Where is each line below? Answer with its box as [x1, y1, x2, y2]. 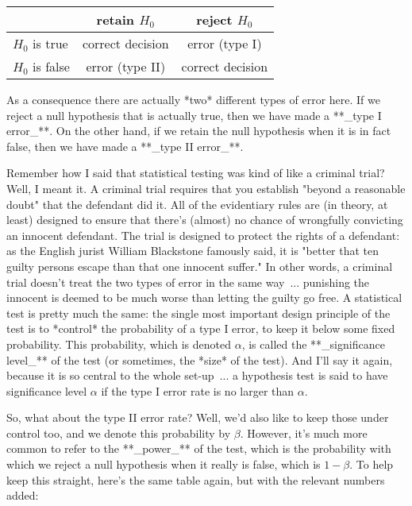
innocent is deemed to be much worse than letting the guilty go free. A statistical [6, 289, 402, 306]
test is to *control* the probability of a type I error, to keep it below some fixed [6, 320, 395, 337]
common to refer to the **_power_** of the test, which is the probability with [6, 440, 391, 457]
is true [33, 34, 68, 52]
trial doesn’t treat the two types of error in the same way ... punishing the [6, 273, 370, 290]
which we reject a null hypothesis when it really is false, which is [6, 456, 321, 473]
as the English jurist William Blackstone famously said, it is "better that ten [6, 242, 379, 259]
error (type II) [86, 57, 166, 75]
